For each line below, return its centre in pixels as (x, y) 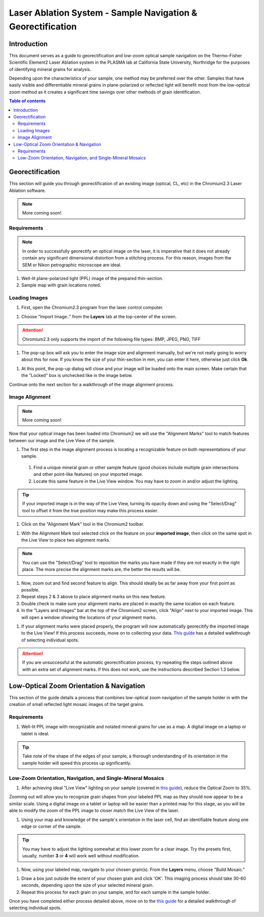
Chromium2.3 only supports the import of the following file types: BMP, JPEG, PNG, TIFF (111, 339)
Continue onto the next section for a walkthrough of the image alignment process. (91, 384)
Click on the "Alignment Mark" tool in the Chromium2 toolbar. (83, 524)
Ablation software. (27, 190)
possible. (31, 589)
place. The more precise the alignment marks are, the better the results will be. (101, 569)
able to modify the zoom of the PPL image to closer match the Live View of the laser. (94, 811)
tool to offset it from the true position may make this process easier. (90, 510)
